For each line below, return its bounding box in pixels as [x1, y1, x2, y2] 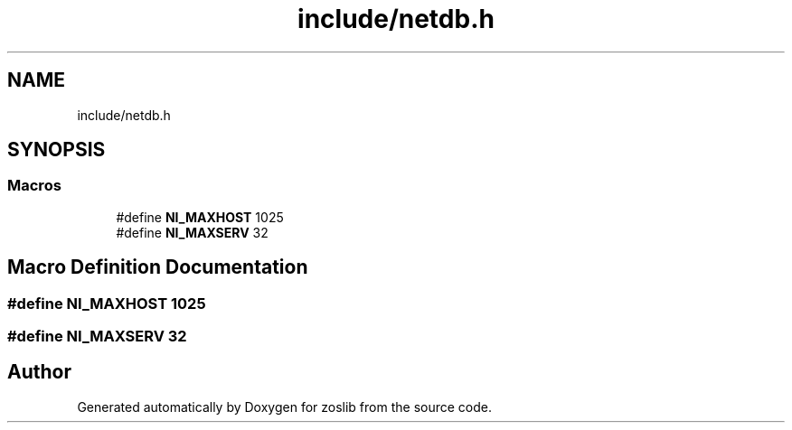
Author [7, 360, 71, 384]
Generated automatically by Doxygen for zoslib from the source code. [77, 398, 492, 415]
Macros [7, 176, 61, 195]
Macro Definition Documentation [7, 256, 308, 279]
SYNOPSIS [7, 138, 106, 162]
